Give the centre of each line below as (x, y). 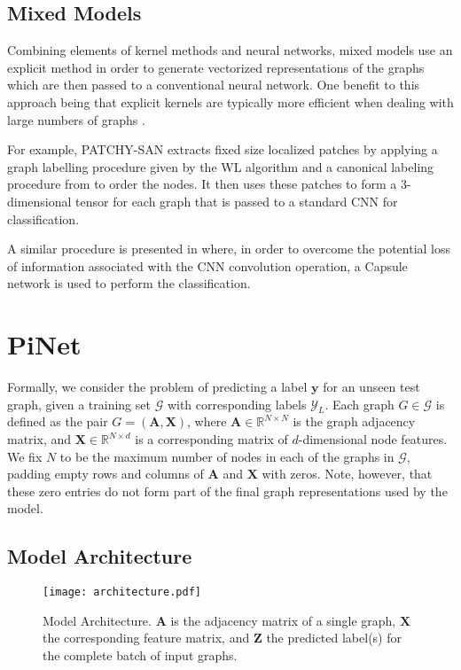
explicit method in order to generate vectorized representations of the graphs (216, 67)
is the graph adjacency (354, 421)
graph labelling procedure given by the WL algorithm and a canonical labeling (221, 166)
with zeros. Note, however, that (347, 474)
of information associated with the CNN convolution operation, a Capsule (207, 265)
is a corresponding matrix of (211, 439)
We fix (25, 456)
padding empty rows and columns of (105, 474)
